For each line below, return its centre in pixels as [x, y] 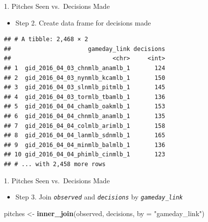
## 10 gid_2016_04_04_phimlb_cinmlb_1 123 [85, 155]
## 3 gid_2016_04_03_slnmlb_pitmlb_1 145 [85, 87]
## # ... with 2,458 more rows [55, 164]
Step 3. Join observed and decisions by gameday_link [99, 197]
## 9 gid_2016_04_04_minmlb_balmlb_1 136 [85, 145]
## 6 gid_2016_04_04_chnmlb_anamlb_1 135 [85, 116]
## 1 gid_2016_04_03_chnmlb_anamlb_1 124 [85, 68]
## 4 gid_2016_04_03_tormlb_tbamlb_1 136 [85, 97]
